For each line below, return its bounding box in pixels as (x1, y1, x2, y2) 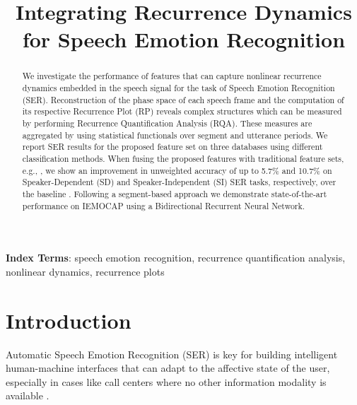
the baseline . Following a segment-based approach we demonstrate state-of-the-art (22, 187, 327, 199)
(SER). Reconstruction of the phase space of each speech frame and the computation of (22, 93, 344, 105)
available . (6, 388, 49, 403)
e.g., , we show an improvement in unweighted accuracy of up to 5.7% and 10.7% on (22, 164, 332, 176)
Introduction (6, 305, 131, 334)
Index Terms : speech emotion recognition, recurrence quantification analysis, (6, 250, 346, 265)
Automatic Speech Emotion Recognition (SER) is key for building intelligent (6, 346, 338, 361)
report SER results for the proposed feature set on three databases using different (22, 141, 323, 153)
